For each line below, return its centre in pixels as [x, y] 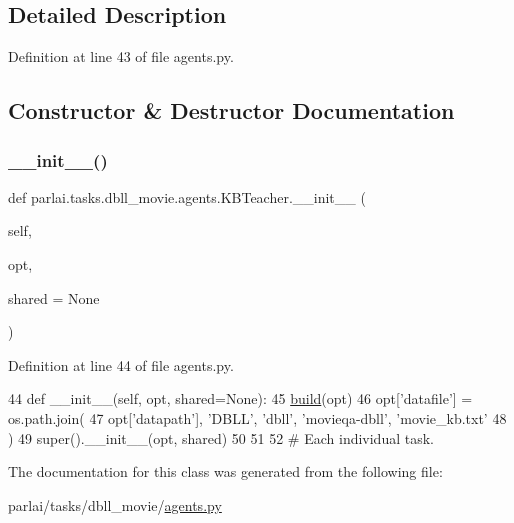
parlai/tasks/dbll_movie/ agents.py [115, 504]
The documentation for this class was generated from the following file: [225, 471]
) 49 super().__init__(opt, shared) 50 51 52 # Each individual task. [221, 437]
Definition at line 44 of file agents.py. [121, 364]
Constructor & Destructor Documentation [231, 110]
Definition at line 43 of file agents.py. [121, 56]
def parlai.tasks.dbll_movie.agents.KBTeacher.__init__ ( [187, 196]
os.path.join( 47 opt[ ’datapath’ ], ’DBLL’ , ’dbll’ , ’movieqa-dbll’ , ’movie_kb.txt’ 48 [257, 417]
